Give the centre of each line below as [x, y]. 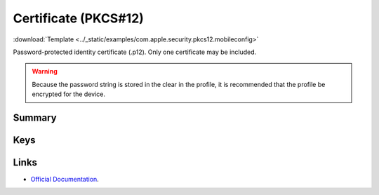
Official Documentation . [65, 180]
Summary [35, 117]
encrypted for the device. [68, 94]
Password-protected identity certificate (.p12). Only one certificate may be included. [135, 52]
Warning [45, 72]
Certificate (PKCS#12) [78, 18]
